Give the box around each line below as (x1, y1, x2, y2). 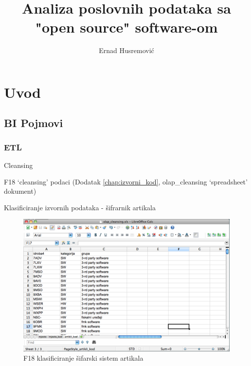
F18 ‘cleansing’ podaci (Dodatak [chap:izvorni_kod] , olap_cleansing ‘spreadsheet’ (4, 176, 248, 186)
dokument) (4, 186, 36, 196)
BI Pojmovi (4, 115, 63, 130)
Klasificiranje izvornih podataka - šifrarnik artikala (4, 202, 156, 212)
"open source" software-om (35, 17, 218, 37)
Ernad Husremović (99, 45, 154, 55)
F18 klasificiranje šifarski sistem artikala (23, 353, 143, 363)
